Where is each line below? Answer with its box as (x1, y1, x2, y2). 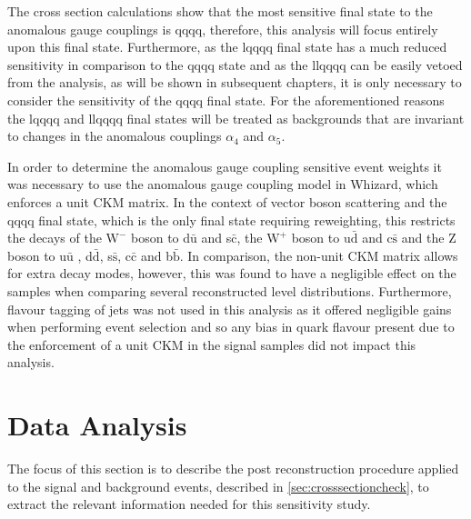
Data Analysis (7, 406, 187, 444)
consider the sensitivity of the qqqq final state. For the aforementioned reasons (7, 90, 445, 109)
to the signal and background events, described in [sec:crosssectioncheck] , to (7, 476, 429, 495)
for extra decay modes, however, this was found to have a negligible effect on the (7, 264, 456, 283)
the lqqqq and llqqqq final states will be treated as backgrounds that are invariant (7, 108, 465, 127)
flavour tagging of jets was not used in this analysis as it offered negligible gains (7, 299, 452, 318)
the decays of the (7, 228, 102, 247)
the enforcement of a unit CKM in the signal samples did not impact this (7, 334, 416, 354)
